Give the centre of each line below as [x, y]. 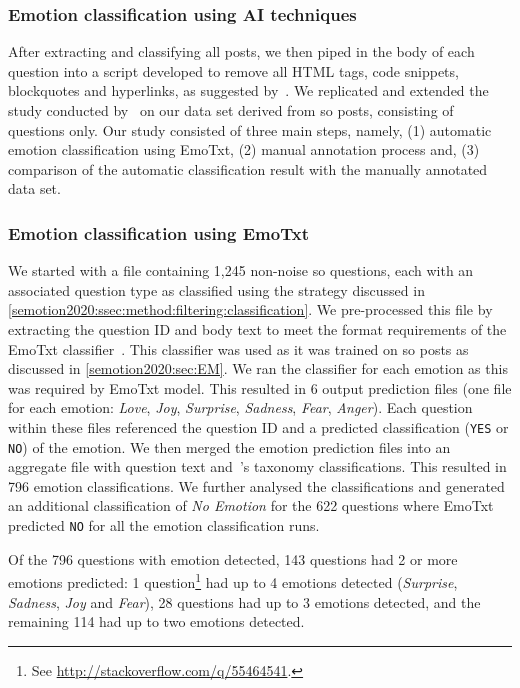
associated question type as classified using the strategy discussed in [216, 289]
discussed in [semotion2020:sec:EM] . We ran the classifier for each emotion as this [258, 368]
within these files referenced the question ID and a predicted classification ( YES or [258, 426]
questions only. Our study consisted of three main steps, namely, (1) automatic [250, 129]
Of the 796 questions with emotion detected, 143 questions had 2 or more [233, 558]
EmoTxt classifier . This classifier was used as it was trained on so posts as [238, 348]
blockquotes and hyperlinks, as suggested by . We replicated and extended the [248, 90]
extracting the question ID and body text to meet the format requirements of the [257, 328]
